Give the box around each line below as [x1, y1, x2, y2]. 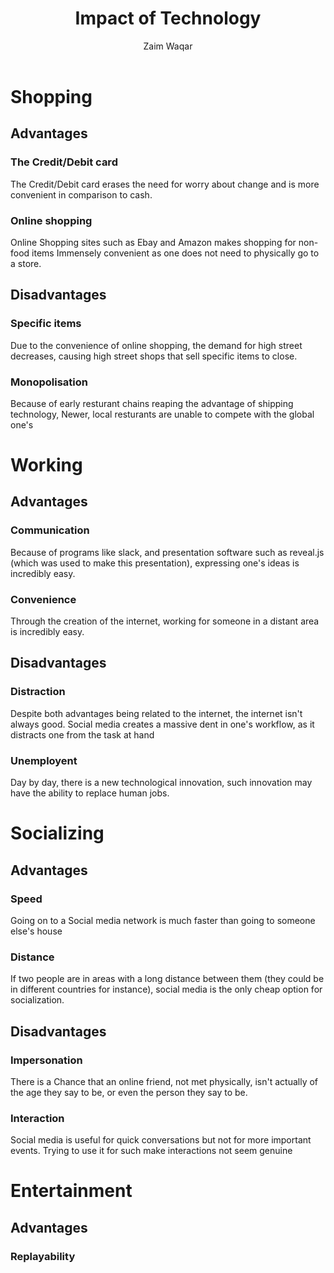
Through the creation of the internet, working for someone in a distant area [10, 615, 320, 627]
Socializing [10, 822, 105, 845]
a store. [10, 257, 42, 269]
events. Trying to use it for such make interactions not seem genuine [10, 1145, 293, 1157]
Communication [10, 523, 90, 537]
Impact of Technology [74, 7, 262, 30]
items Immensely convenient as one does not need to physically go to [31, 247, 320, 259]
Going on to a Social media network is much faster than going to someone [10, 914, 316, 926]
